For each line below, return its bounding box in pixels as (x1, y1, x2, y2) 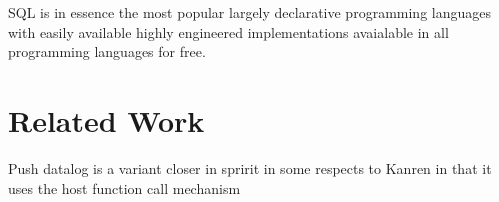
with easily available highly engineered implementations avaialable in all (8, 21, 449, 42)
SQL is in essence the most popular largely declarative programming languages (8, 2, 491, 22)
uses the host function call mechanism (8, 177, 241, 198)
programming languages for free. (8, 41, 206, 62)
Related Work (8, 99, 205, 140)
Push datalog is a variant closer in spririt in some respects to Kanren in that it (8, 157, 492, 178)
